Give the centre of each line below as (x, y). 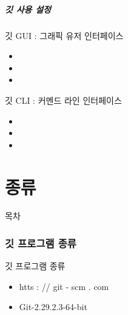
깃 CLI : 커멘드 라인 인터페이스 (63, 100)
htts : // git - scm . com (64, 286)
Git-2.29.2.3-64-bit (53, 307)
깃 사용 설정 (28, 9)
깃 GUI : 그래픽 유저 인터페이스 (64, 35)
